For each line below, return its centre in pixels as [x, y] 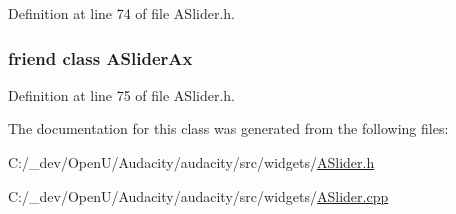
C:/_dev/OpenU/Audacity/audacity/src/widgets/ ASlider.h [191, 162]
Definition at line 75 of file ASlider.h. [121, 94]
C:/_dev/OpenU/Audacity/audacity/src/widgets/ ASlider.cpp [198, 195]
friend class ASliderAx [100, 57]
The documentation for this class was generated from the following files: [228, 128]
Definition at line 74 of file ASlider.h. [121, 13]
